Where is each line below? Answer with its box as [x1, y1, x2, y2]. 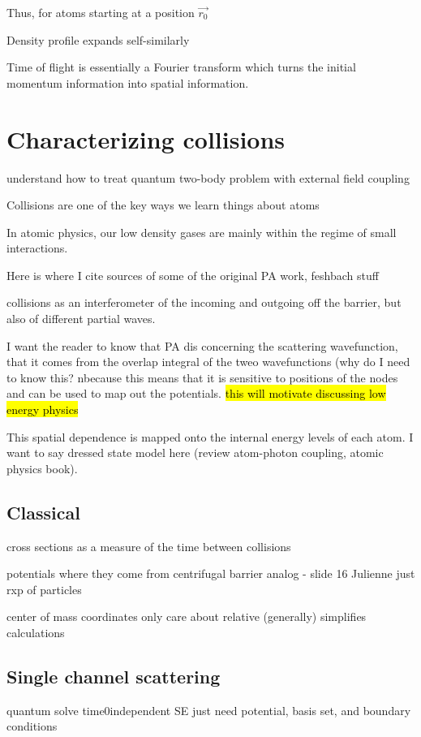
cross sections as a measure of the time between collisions [6, 537, 291, 554]
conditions [6, 718, 58, 735]
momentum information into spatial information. [6, 74, 249, 91]
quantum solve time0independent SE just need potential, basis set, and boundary [6, 701, 411, 718]
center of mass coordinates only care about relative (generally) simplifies [6, 608, 367, 625]
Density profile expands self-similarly [6, 31, 190, 48]
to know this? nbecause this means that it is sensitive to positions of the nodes [6, 368, 398, 386]
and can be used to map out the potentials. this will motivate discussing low [6, 385, 386, 402]
